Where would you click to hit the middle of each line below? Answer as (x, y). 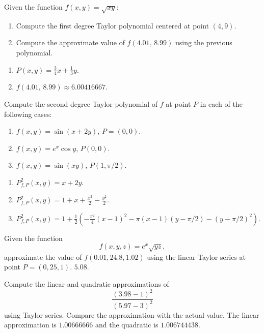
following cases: (28, 114)
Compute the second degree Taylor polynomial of (81, 103)
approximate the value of (43, 256)
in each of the (221, 103)
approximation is (30, 325)
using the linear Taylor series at (196, 256)
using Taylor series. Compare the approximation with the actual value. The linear (132, 314)
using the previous (204, 42)
